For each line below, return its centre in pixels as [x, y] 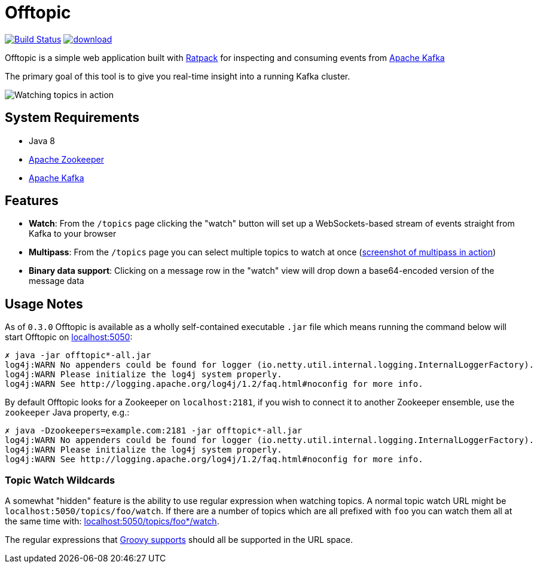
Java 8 [42, 141]
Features [32, 201]
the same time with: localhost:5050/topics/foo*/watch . [112, 521]
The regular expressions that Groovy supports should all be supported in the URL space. [179, 540]
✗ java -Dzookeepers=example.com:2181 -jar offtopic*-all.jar [154, 431]
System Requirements [72, 118]
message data [57, 281]
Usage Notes [44, 304]
